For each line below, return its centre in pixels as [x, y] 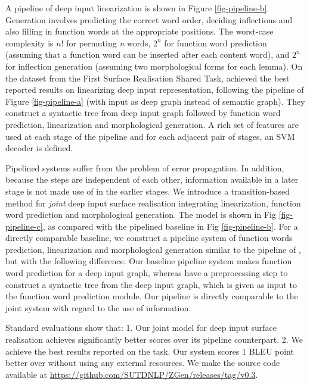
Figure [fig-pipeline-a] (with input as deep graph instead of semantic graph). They [155, 101]
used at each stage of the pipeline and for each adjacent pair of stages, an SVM [150, 136]
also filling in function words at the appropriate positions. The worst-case [139, 31]
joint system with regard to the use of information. [98, 307]
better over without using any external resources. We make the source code [143, 363]
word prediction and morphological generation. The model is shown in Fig [141, 215]
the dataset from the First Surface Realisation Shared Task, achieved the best [148, 78]
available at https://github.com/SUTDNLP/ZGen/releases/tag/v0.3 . [132, 374]
